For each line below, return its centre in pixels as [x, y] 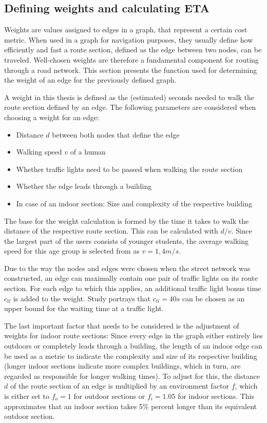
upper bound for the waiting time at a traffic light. [84, 308]
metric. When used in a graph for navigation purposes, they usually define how [129, 39]
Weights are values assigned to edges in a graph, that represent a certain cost [126, 30]
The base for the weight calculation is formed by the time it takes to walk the [127, 220]
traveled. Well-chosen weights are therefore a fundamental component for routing [131, 59]
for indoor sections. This [216, 396]
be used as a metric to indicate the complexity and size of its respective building [131, 355]
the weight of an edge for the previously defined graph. [90, 80]
